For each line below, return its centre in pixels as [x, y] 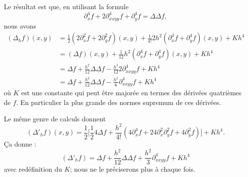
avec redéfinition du [33, 169]
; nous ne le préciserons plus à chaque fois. [132, 169]
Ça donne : [20, 144]
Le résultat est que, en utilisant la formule [66, 6]
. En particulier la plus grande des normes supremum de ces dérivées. [119, 102]
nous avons [20, 25]
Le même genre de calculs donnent [55, 118]
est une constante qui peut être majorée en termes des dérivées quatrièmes [131, 93]
